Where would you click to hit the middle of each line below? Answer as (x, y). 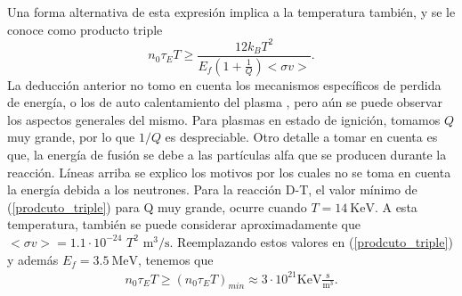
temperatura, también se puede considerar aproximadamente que (184, 224)
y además (33, 259)
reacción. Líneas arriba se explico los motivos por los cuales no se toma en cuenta (229, 172)
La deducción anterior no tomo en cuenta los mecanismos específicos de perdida (224, 84)
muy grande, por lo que (71, 137)
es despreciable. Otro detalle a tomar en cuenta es (301, 137)
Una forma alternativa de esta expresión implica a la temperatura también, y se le (231, 12)
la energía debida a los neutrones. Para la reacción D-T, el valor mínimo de (212, 189)
